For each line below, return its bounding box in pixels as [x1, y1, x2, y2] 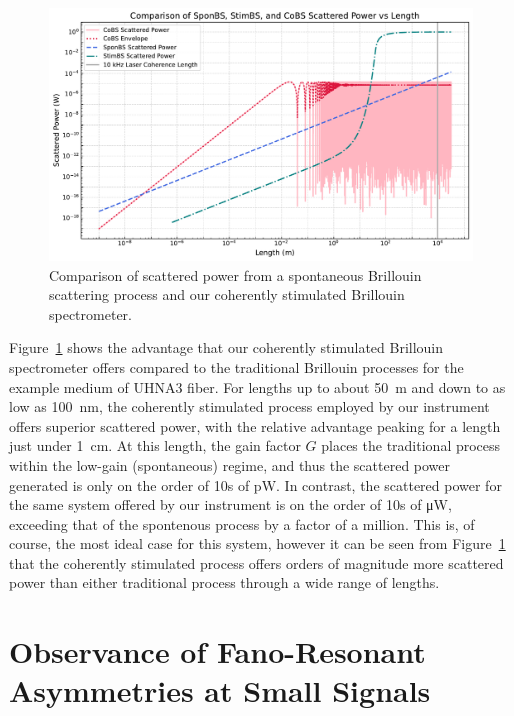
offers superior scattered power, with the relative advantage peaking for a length [9, 415, 501, 436]
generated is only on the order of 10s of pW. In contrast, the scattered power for [9, 474, 502, 495]
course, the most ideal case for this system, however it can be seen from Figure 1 [9, 533, 506, 554]
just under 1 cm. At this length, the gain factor [9, 435, 301, 456]
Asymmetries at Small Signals [9, 670, 431, 711]
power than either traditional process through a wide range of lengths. [9, 572, 440, 593]
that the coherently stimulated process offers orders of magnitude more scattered [9, 552, 504, 573]
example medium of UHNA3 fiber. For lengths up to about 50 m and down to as [9, 376, 506, 397]
